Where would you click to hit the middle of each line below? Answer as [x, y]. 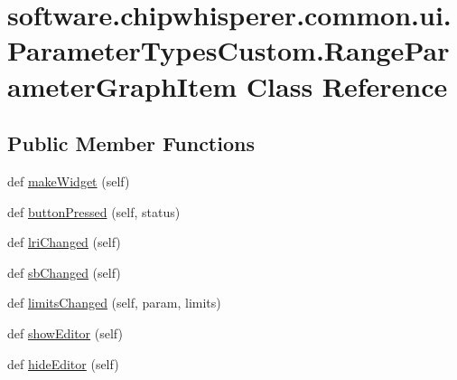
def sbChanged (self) [64, 272]
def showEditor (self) [65, 332]
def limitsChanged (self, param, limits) [114, 303]
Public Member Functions [131, 143]
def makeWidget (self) [69, 180]
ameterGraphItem [122, 85]
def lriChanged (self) [64, 242]
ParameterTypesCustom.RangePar [228, 50]
